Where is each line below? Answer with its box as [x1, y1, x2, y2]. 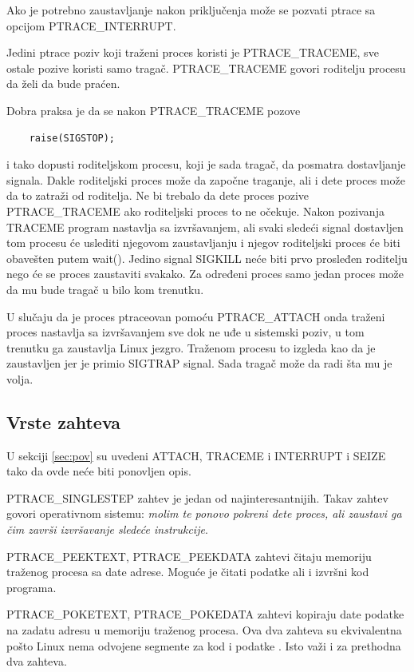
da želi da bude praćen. [6, 75, 120, 92]
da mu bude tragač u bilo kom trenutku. [6, 280, 204, 297]
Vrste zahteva [6, 409, 121, 434]
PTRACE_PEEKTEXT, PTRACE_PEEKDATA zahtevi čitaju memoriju [6, 547, 372, 564]
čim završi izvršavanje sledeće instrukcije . [6, 521, 208, 538]
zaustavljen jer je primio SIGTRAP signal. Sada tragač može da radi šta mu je [6, 355, 392, 372]
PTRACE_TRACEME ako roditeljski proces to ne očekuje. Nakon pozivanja [6, 202, 384, 219]
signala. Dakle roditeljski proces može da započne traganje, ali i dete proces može [6, 171, 405, 188]
